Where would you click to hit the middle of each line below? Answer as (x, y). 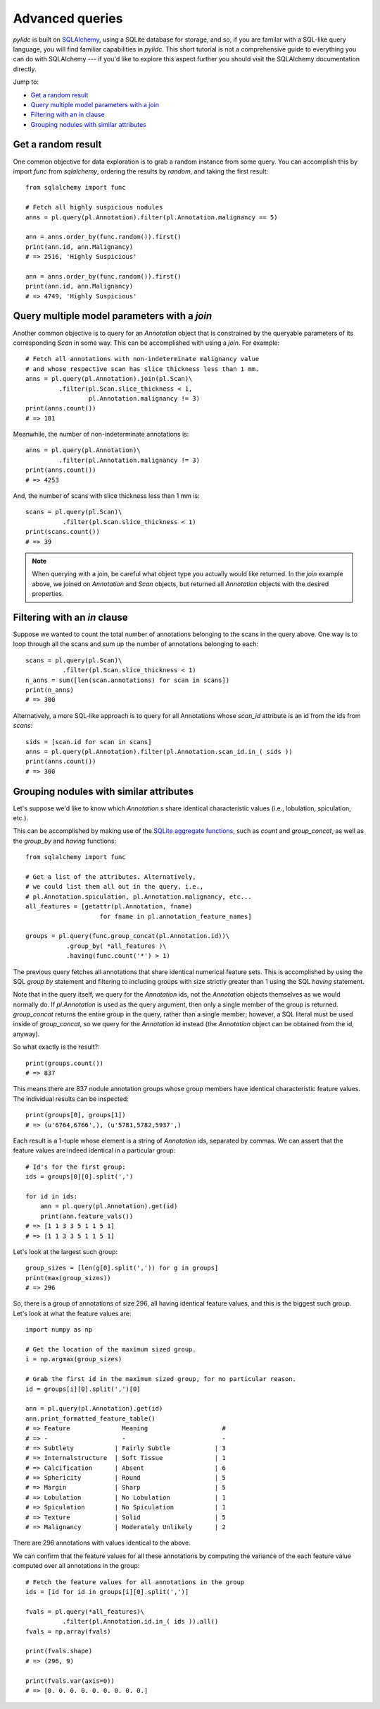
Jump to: (26, 82)
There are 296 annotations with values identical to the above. (102, 1543)
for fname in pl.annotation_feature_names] (176, 916)
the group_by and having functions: (65, 841)
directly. (25, 69)
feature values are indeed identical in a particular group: (94, 1150)
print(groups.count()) (65, 1063)
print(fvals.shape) (59, 1651)
